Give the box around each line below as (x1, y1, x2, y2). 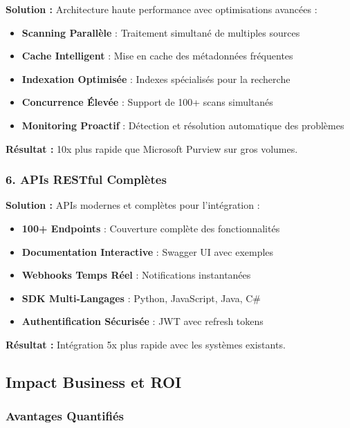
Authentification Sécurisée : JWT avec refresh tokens (21, 314, 264, 328)
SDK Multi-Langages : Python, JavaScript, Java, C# (21, 290, 261, 305)
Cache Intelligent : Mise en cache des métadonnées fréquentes (21, 48, 293, 63)
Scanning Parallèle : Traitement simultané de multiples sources (21, 25, 300, 39)
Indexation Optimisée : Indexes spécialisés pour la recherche (21, 71, 291, 86)
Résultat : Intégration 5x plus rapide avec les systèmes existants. (6, 337, 286, 351)
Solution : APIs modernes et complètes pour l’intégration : (6, 198, 260, 212)
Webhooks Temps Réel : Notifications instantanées (21, 268, 251, 282)
